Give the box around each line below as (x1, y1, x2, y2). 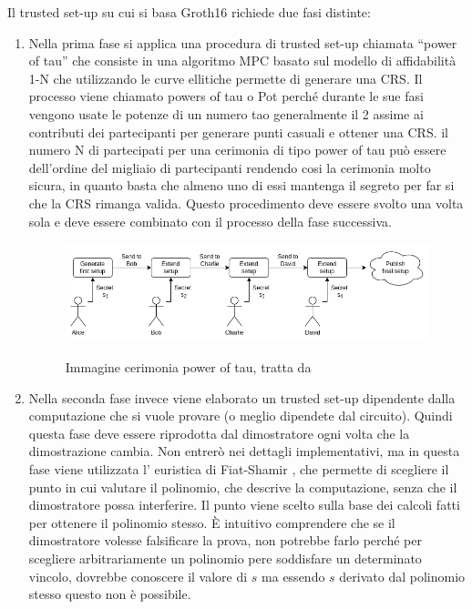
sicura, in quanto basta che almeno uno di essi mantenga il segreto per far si (28, 176, 455, 195)
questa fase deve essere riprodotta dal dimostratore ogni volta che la (28, 423, 410, 442)
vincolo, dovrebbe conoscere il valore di (28, 566, 248, 585)
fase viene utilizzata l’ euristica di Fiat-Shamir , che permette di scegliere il (28, 460, 449, 479)
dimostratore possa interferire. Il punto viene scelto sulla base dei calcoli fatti (28, 495, 460, 514)
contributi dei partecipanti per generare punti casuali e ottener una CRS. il (28, 122, 449, 141)
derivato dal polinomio (339, 566, 466, 585)
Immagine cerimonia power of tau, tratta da (65, 358, 312, 377)
